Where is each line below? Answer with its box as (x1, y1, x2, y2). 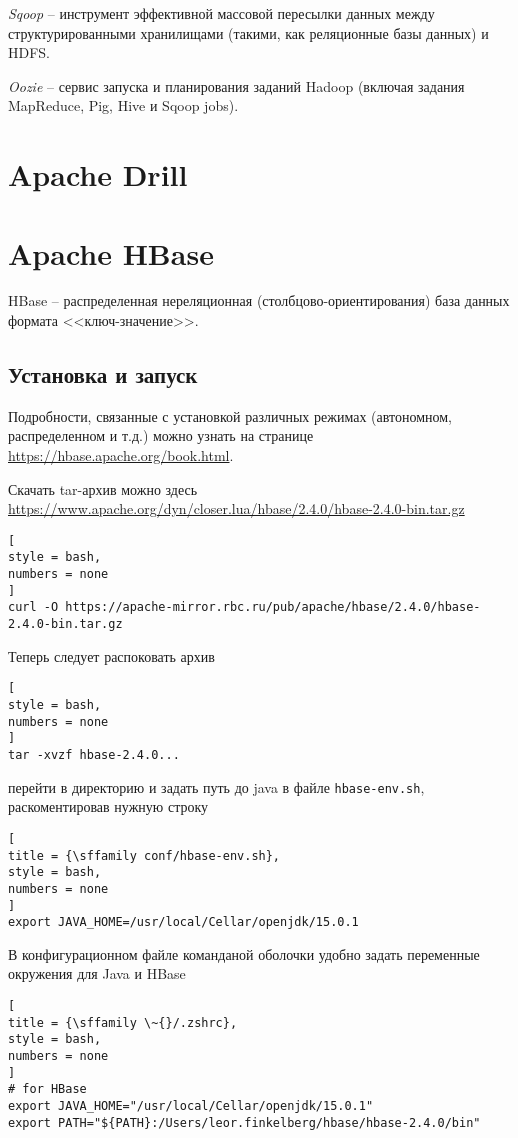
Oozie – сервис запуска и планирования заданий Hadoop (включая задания (8, 75, 465, 96)
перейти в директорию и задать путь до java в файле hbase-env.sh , (8, 776, 425, 797)
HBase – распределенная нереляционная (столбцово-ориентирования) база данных (8, 290, 510, 311)
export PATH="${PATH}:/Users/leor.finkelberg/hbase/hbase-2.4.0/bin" (8, 1115, 481, 1130)
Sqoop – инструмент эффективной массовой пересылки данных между (8, 3, 435, 23)
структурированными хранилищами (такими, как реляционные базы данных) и (8, 22, 489, 43)
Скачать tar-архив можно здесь (8, 478, 198, 499)
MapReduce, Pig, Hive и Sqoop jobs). (8, 95, 239, 116)
